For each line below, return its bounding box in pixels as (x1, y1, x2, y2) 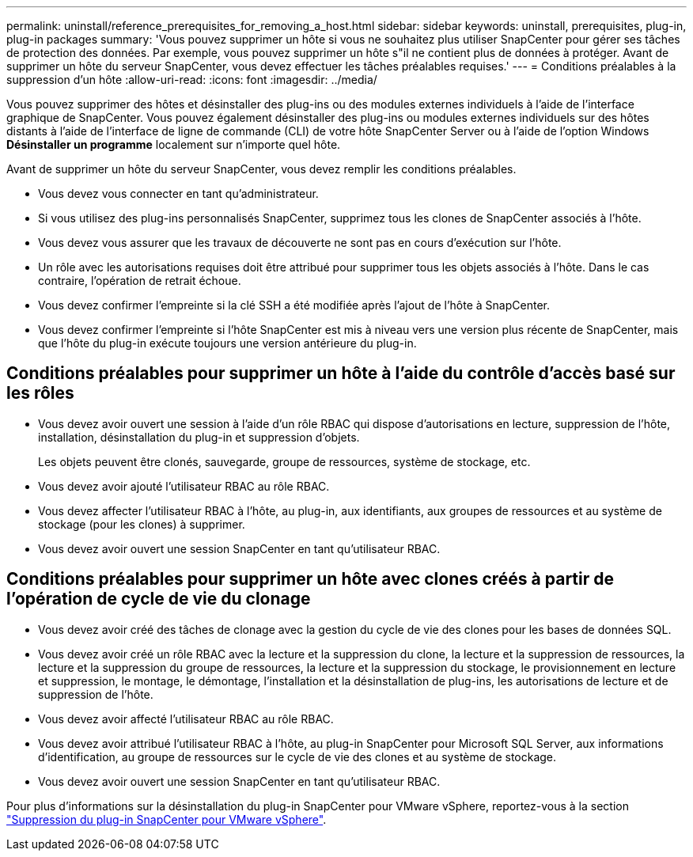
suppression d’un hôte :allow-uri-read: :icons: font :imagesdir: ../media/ (6, 73, 377, 86)
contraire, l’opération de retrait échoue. (38, 274, 241, 287)
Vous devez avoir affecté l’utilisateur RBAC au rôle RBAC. (38, 711, 334, 726)
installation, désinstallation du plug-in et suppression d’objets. (38, 430, 360, 444)
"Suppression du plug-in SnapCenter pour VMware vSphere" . (6, 812, 327, 826)
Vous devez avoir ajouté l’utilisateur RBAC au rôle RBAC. (38, 479, 330, 493)
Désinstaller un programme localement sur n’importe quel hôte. (6, 138, 341, 151)
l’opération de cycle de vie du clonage (6, 589, 311, 609)
